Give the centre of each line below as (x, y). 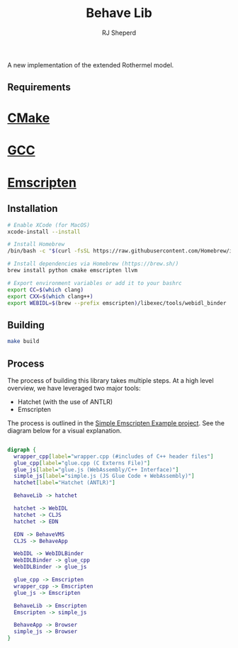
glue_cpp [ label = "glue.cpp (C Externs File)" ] (82, 463)
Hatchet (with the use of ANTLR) (65, 401)
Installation (33, 209)
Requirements (39, 88)
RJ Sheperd (119, 33)
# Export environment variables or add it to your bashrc (95, 283)
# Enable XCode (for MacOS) (49, 225)
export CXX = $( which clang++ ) (50, 296)
